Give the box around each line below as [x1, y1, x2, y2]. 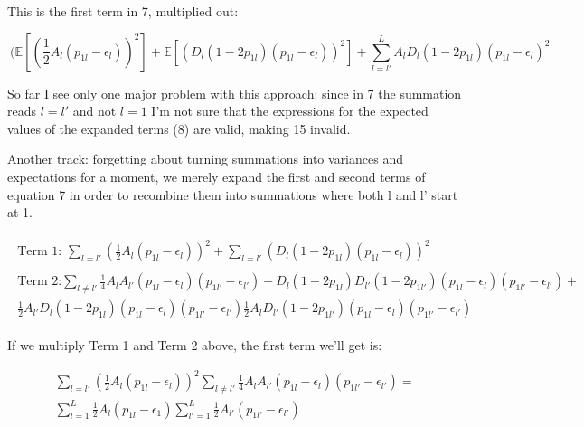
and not [72, 101, 117, 120]
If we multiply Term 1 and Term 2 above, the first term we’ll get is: [7, 336, 382, 355]
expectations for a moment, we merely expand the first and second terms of [7, 166, 426, 185]
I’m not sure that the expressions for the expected [151, 101, 429, 120]
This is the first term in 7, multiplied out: [7, 2, 239, 20]
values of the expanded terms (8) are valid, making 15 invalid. [7, 119, 351, 138]
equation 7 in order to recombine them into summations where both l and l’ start [7, 185, 458, 204]
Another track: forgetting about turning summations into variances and [7, 149, 403, 168]
